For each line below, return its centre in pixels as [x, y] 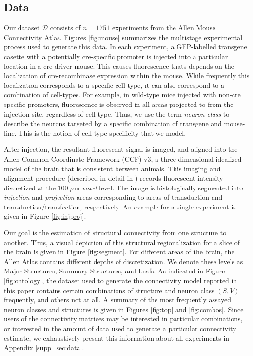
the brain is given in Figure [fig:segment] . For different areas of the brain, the [119, 252]
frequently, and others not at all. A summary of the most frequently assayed [118, 300]
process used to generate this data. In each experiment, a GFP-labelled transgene [126, 47]
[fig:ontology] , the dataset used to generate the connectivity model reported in [121, 281]
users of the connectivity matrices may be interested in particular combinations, [123, 319]
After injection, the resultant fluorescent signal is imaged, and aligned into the [121, 149]
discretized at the [30, 187]
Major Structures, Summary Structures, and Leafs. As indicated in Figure [115, 271]
